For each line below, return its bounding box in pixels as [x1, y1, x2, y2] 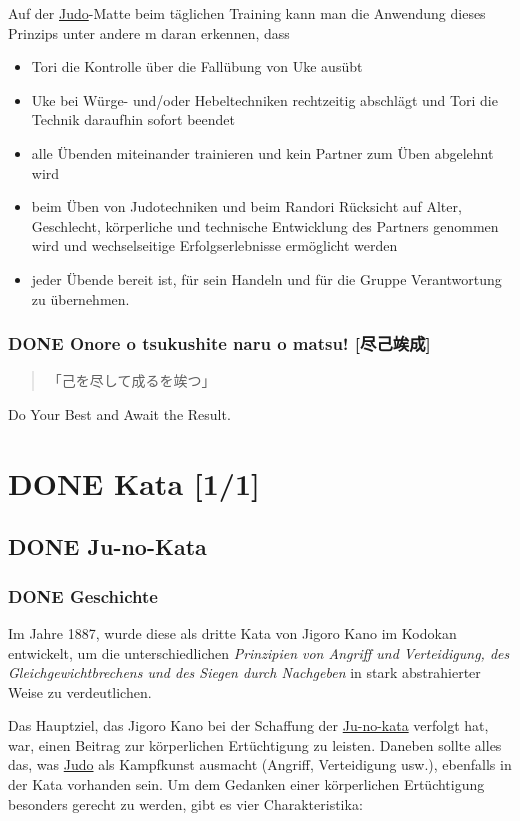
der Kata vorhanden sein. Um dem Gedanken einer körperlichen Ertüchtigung [8, 774, 485, 795]
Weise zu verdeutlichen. [8, 681, 152, 702]
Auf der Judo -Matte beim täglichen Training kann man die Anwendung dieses [8, 3, 486, 23]
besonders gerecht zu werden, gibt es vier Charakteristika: [8, 793, 363, 814]
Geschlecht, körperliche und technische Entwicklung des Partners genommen [31, 215, 499, 236]
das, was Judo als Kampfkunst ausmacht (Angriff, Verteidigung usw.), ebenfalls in [8, 754, 512, 775]
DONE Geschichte [8, 583, 158, 608]
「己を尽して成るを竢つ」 [47, 370, 216, 391]
